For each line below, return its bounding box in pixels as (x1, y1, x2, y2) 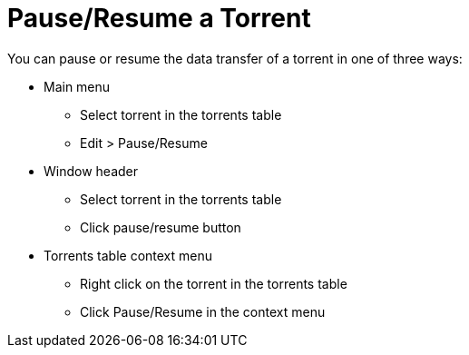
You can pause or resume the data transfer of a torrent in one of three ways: (7, 50, 463, 66)
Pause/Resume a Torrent (7, 3, 311, 34)
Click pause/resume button (80, 219, 241, 235)
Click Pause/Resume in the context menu (80, 303, 326, 320)
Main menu (44, 78, 111, 94)
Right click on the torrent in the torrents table (80, 275, 347, 291)
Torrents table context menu (44, 247, 213, 263)
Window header (44, 163, 139, 179)
